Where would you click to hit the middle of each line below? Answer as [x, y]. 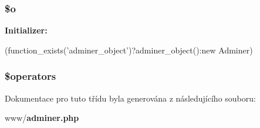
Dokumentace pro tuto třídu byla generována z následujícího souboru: [130, 98]
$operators [31, 76]
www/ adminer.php [42, 118]
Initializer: [26, 30]
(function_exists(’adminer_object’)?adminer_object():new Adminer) [129, 50]
